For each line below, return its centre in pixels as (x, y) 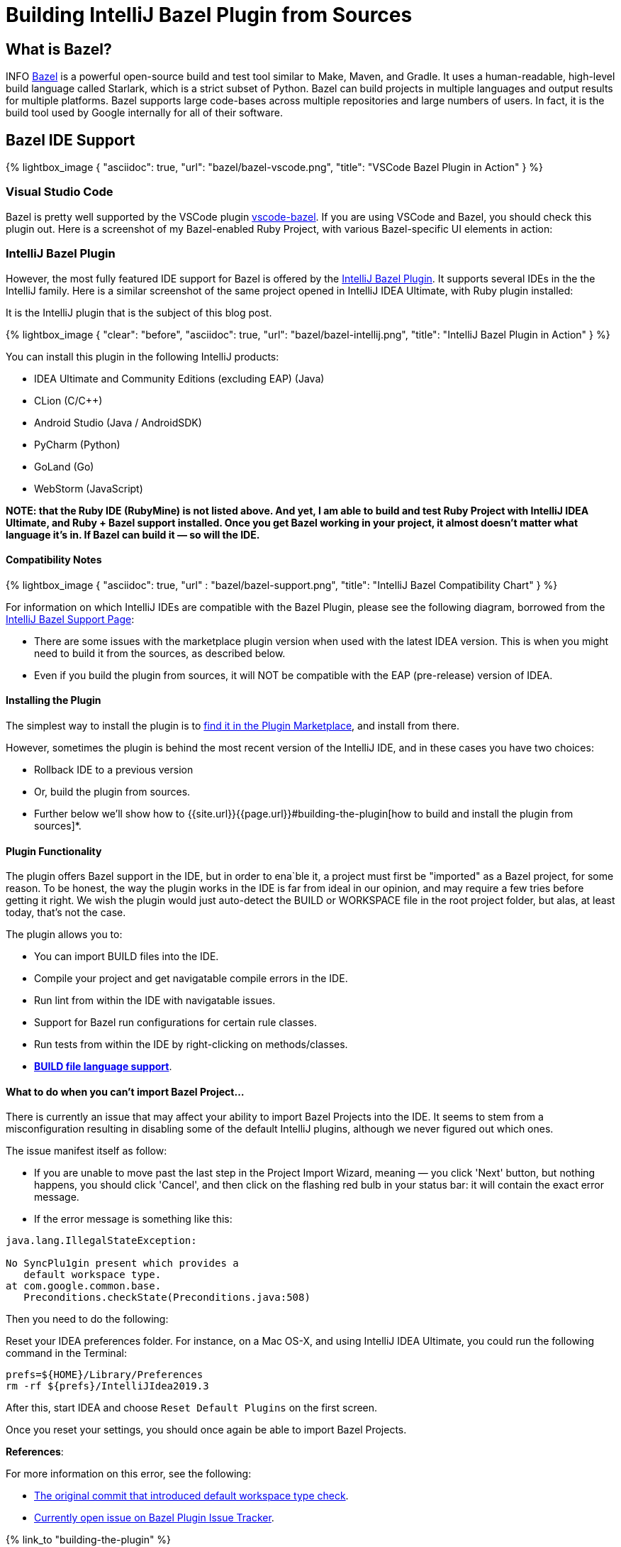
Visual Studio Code (60, 192)
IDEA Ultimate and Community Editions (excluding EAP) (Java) (179, 378)
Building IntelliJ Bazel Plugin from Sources (209, 15)
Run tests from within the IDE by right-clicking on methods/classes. (191, 1045)
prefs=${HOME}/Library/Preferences (105, 1375)
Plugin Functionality (54, 851)
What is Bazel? (59, 49)
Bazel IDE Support (71, 140)
